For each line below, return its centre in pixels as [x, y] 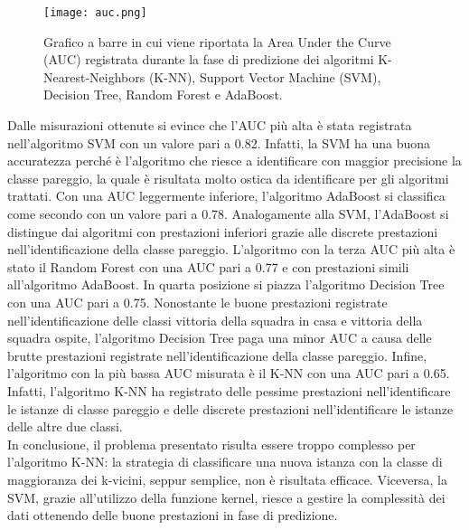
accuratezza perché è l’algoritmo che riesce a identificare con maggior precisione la [234, 161]
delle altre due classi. [65, 426]
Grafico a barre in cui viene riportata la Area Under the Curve [217, 41]
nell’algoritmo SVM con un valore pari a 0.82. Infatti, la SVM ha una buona [219, 142]
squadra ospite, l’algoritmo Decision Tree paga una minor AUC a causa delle [220, 338]
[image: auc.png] [95, 13]
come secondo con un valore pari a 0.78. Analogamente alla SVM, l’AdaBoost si [228, 213]
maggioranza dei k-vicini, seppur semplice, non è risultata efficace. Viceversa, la [227, 479]
